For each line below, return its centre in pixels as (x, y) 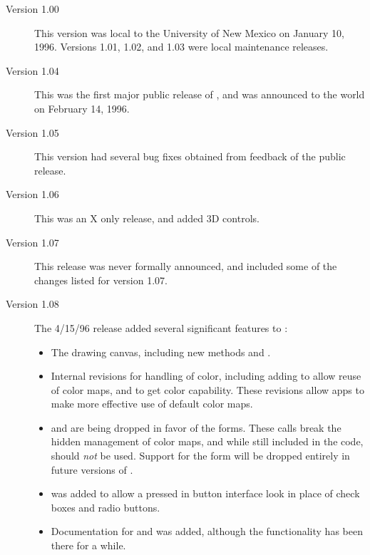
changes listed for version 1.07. (101, 280)
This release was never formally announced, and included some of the (186, 266)
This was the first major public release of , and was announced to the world (200, 94)
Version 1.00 (32, 9)
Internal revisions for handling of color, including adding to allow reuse (206, 376)
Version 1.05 (32, 132)
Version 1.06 (32, 194)
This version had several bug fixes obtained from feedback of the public (190, 156)
